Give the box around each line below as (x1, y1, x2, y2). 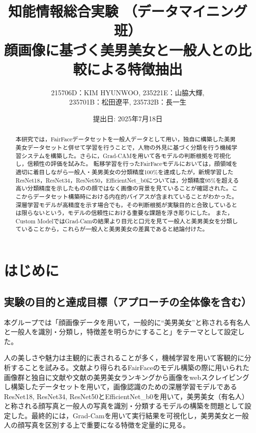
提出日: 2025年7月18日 (93, 113, 163, 123)
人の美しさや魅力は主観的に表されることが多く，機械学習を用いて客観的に (4, 352, 245, 363)
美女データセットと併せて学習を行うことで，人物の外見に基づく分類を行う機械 (15, 143, 231, 151)
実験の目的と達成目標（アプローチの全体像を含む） (4, 294, 252, 309)
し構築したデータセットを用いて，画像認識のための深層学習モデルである (4, 381, 237, 392)
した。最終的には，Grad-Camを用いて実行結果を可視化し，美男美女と (10, 410, 235, 420)
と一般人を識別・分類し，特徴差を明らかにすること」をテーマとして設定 (4, 326, 238, 337)
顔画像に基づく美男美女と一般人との (4, 39, 238, 59)
